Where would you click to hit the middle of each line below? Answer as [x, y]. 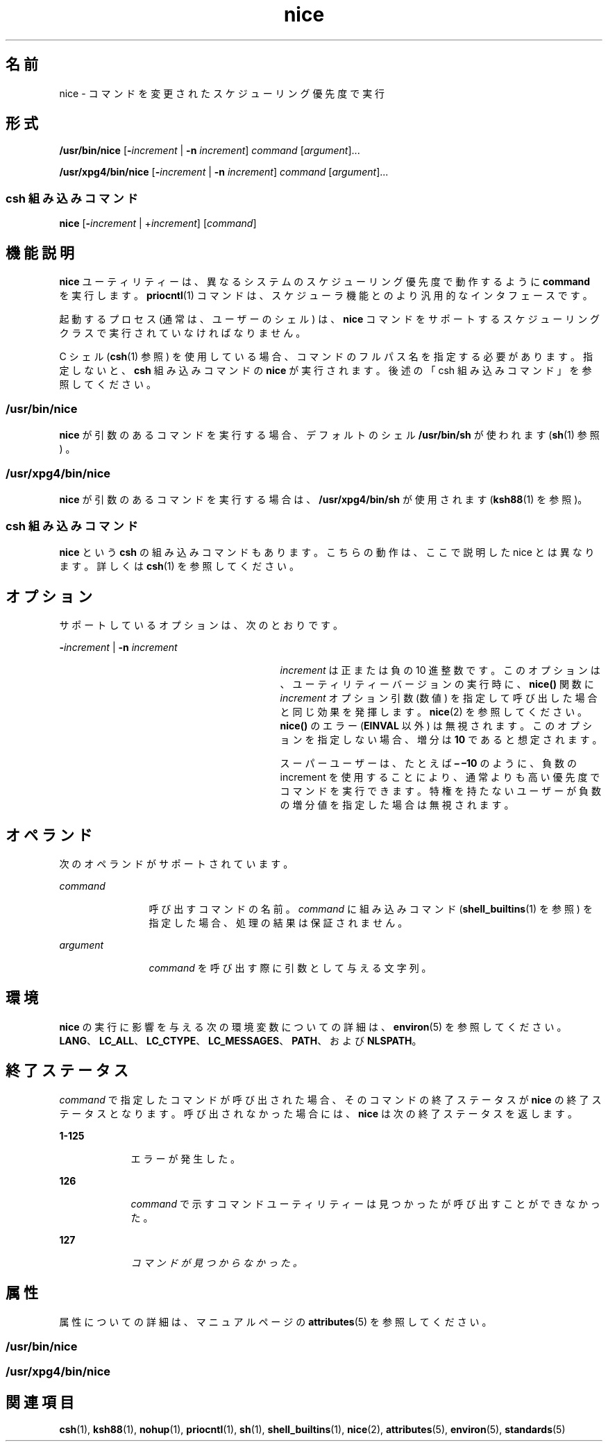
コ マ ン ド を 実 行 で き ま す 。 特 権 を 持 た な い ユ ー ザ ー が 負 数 [441, 791]
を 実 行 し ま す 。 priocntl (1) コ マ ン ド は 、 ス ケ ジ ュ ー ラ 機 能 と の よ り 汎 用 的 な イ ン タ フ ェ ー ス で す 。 [326, 296]
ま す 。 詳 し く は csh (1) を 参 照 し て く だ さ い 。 [179, 566]
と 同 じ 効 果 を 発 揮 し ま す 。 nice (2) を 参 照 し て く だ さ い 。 [434, 712]
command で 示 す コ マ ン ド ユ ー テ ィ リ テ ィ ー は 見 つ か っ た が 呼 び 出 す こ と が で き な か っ [365, 1203]
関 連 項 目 [40, 1402]
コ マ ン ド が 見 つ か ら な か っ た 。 [217, 1262]
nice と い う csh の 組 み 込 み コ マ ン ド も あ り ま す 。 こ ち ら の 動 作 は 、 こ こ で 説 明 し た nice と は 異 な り [327, 552]
